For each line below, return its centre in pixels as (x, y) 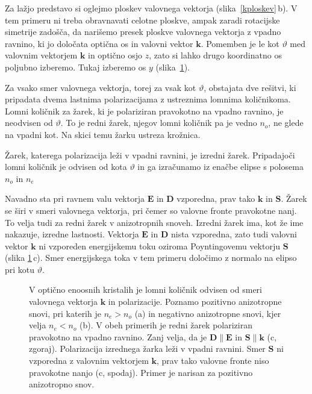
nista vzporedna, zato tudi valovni (234, 234)
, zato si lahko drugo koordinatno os (215, 55)
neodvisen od (29, 123)
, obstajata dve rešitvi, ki (250, 87)
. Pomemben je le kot (240, 43)
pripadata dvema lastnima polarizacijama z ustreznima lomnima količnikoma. (148, 99)
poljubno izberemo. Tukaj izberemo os (76, 67)
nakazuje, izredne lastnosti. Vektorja (72, 234)
